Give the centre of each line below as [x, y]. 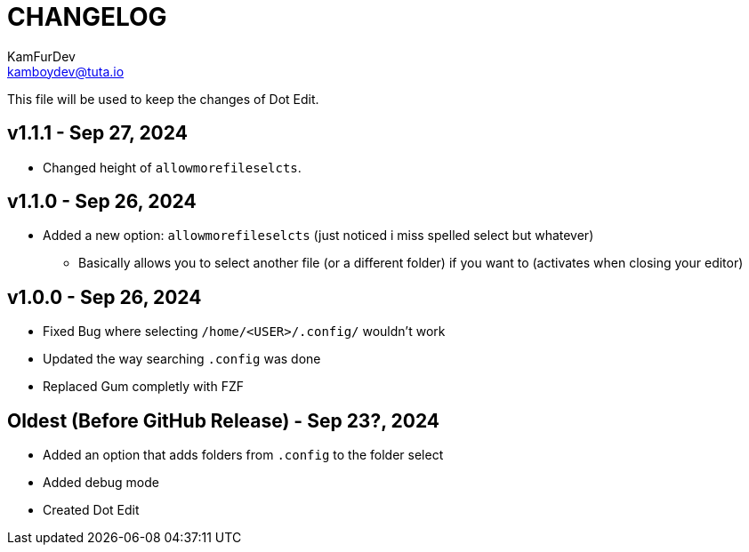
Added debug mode [101, 483]
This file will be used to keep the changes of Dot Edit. [163, 99]
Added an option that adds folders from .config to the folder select [243, 455]
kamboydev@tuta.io [66, 71]
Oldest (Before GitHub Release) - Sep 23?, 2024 [224, 420]
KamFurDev [41, 56]
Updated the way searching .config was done [182, 359]
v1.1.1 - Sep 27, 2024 [97, 133]
